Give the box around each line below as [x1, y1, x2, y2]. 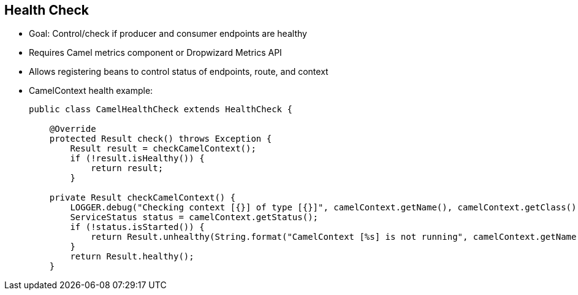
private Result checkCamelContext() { [49, 193, 236, 203]
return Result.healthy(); [70, 251, 194, 262]
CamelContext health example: [29, 85, 153, 96]
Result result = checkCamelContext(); [70, 144, 256, 154]
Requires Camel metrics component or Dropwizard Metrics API [29, 47, 282, 58]
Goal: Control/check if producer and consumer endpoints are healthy [29, 28, 307, 39]
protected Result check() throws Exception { [49, 134, 272, 144]
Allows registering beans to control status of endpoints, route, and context [29, 66, 329, 77]
